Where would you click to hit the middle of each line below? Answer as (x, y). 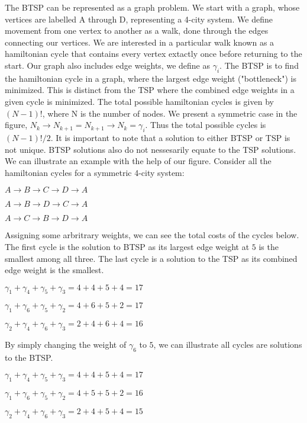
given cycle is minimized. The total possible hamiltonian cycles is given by (139, 101)
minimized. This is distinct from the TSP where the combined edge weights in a (150, 90)
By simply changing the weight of (66, 345)
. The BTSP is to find (259, 65)
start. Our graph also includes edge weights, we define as (107, 65)
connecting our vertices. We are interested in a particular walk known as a (140, 42)
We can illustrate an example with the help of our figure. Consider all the (138, 161)
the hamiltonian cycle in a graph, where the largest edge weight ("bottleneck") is (151, 78)
